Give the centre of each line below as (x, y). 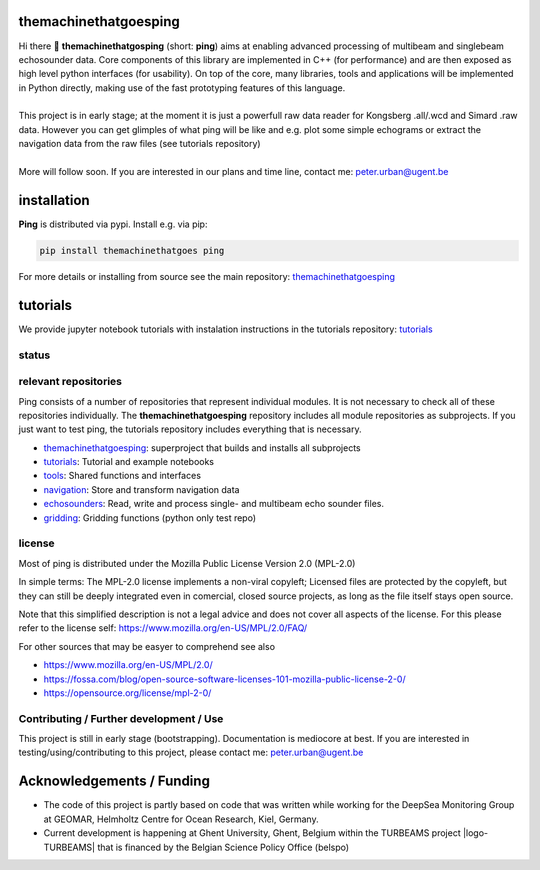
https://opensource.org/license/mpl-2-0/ (127, 692)
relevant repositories (70, 382)
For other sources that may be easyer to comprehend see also (146, 646)
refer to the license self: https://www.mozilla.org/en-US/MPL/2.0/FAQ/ (163, 628)
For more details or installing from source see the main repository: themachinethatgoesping (206, 276)
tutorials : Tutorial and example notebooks (129, 462)
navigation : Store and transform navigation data (141, 489)
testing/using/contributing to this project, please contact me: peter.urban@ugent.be (191, 752)
